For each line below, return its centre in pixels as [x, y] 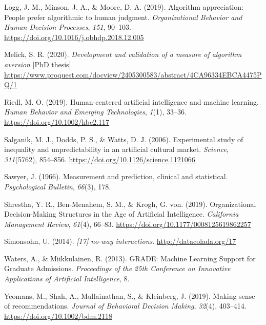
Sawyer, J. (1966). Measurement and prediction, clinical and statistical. [116, 176]
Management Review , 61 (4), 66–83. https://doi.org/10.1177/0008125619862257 [128, 224]
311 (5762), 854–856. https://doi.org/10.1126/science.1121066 [100, 159]
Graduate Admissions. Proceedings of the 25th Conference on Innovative [117, 268]
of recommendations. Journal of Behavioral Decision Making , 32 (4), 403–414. [125, 306]
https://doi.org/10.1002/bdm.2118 [58, 316]
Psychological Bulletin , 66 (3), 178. [58, 186]
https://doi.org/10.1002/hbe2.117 [57, 121]
